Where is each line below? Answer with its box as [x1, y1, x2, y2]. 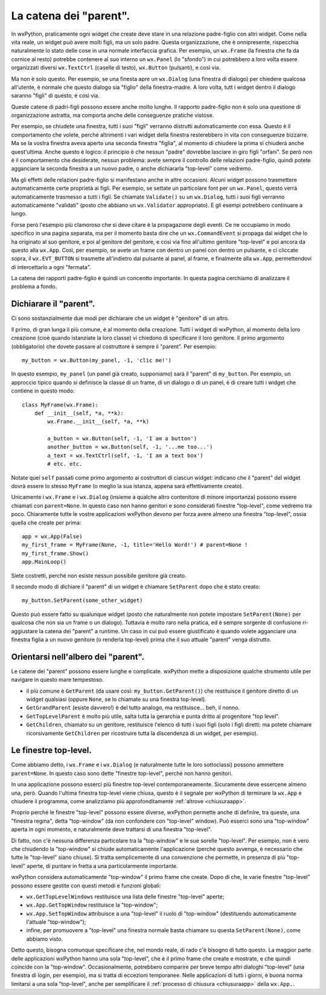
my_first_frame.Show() [22, 550, 89, 556]
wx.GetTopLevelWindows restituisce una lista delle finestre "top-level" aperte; [26, 893, 225, 900]
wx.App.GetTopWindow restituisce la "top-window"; [26, 901, 158, 909]
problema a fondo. [11, 283, 57, 290]
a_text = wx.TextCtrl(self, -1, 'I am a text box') [47, 452, 203, 459]
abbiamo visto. [26, 935, 63, 942]
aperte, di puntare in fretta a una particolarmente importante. [26, 862, 178, 869]
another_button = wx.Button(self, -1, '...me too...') [47, 443, 213, 451]
